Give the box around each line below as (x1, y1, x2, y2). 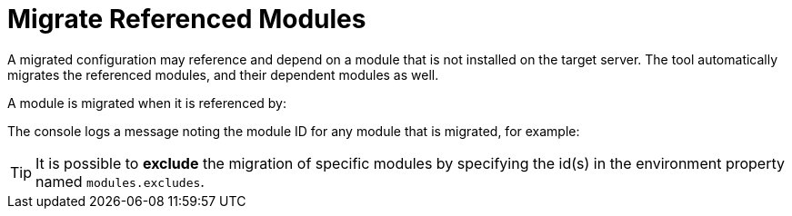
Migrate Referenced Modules (7, 4, 366, 34)
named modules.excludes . (35, 172, 205, 191)
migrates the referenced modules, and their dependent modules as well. (7, 66, 439, 83)
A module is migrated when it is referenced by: (7, 94, 287, 111)
